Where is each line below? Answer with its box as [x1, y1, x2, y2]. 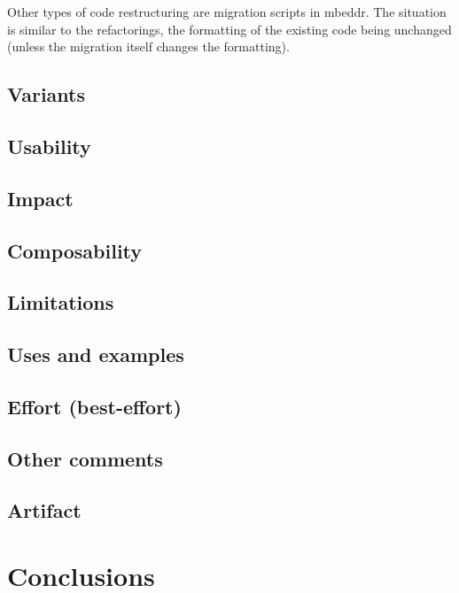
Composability [7, 236, 143, 264]
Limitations [7, 289, 114, 316]
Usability [7, 132, 91, 159]
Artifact [7, 497, 82, 524]
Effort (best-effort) [7, 392, 182, 420]
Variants [7, 81, 86, 108]
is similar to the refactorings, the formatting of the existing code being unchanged [7, 19, 452, 38]
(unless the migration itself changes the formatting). [7, 37, 290, 56]
